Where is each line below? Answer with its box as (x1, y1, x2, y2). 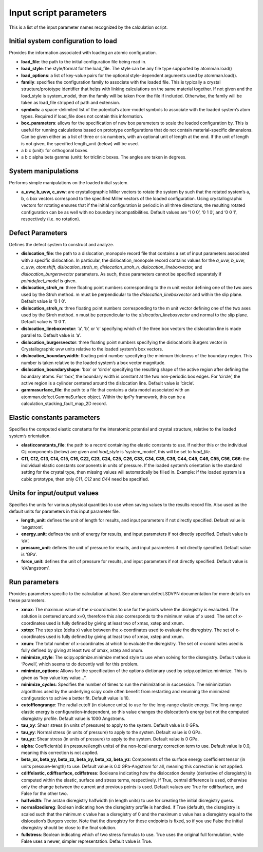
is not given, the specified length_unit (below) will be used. (21, 140, 139, 146)
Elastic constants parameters (9, 413, 100, 422)
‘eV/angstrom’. (21, 565, 50, 571)
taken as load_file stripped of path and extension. (21, 100, 120, 106)
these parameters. (9, 598, 46, 603)
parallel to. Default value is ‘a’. (21, 332, 81, 338)
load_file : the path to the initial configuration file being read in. (21, 58, 147, 64)
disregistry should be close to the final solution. (21, 825, 116, 831)
